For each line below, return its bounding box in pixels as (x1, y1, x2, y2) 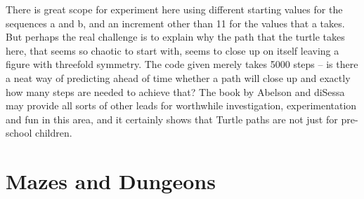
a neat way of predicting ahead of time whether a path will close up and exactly (6, 70, 351, 85)
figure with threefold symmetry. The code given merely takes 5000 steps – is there (6, 57, 358, 71)
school (6, 125, 32, 140)
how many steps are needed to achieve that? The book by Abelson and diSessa (6, 84, 345, 99)
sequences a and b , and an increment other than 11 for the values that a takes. (6, 15, 345, 30)
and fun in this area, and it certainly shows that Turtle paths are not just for (6, 111, 338, 126)
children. (35, 125, 72, 140)
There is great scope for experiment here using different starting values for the (6, 2, 343, 16)
